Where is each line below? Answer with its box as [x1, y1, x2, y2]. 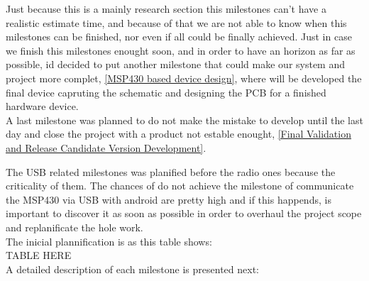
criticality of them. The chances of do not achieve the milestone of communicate [6, 178, 354, 193]
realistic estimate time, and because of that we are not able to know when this [6, 15, 347, 30]
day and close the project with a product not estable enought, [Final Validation [6, 126, 351, 141]
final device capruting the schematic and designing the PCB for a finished [6, 84, 326, 99]
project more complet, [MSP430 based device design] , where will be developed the [6, 70, 362, 85]
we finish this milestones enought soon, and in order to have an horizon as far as [6, 43, 356, 57]
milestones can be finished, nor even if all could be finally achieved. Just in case [6, 29, 352, 44]
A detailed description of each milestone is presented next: [6, 261, 259, 276]
